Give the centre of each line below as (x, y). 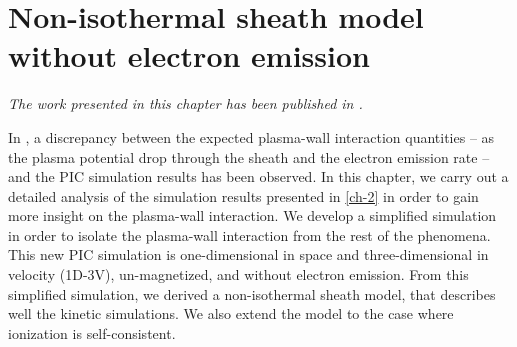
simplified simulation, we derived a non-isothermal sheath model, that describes (252, 293)
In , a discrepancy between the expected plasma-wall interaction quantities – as (251, 136)
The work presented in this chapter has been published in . (185, 103)
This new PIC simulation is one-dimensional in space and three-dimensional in (248, 254)
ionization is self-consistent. (92, 332)
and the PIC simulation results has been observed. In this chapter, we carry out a (258, 176)
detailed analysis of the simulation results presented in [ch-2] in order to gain (243, 195)
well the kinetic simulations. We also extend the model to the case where (231, 313)
